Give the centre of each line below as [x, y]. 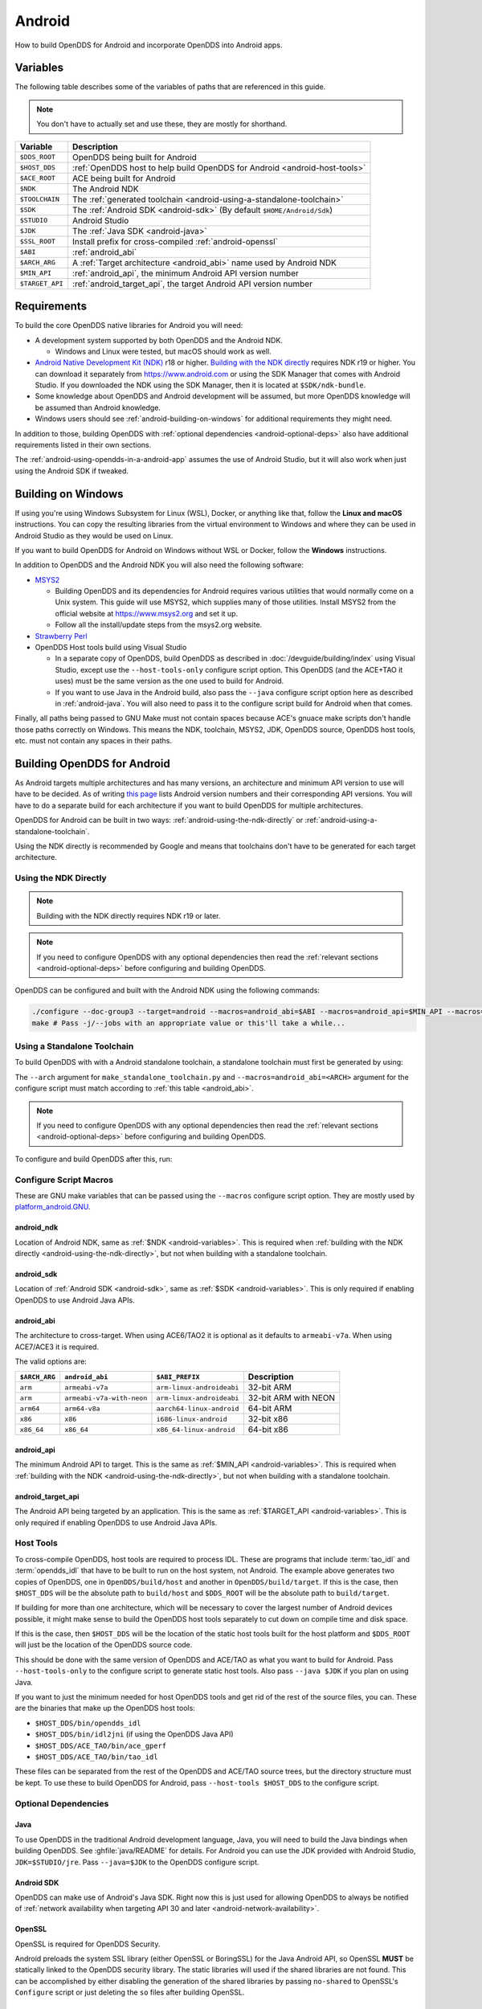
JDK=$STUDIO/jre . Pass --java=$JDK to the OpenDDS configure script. [137, 1862]
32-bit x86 [268, 1419]
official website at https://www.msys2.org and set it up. [147, 613]
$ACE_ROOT [38, 178]
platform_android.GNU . [53, 1207]
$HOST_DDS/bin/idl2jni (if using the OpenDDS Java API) [134, 1734]
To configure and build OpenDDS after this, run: [94, 1159]
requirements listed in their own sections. [83, 445]
